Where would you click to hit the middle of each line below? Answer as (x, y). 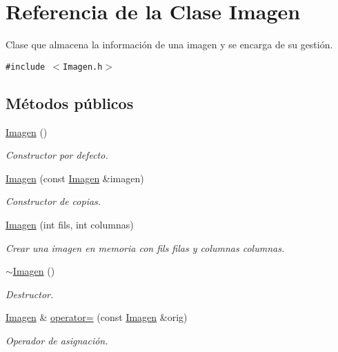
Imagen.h (83, 67)
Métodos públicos (70, 102)
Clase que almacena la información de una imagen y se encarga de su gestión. (169, 45)
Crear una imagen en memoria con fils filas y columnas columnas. (145, 247)
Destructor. (30, 294)
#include (26, 67)
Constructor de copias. (53, 201)
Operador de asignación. (57, 340)
